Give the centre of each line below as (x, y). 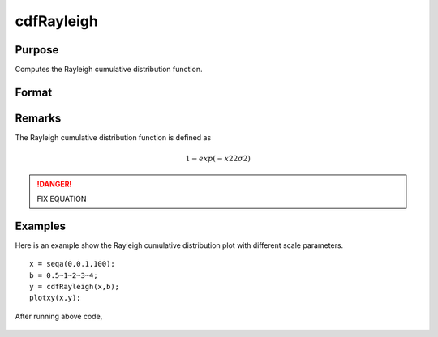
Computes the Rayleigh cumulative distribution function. (109, 70)
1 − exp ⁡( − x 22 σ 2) (218, 159)
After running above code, (59, 316)
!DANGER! (54, 184)
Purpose (37, 50)
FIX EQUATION (62, 198)
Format (34, 92)
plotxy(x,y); (55, 298)
